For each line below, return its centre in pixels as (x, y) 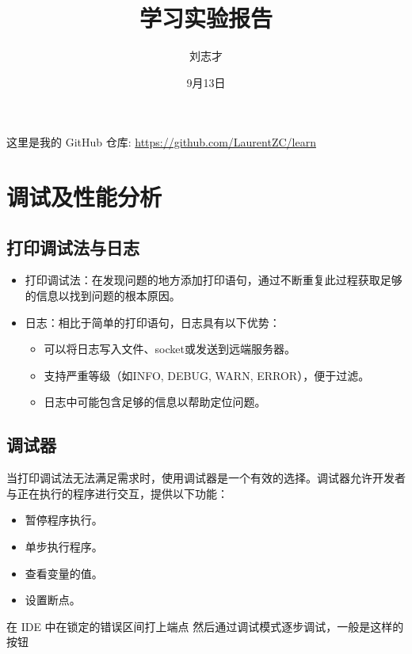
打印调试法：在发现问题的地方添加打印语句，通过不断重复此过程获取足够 (214, 280)
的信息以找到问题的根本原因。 (103, 296)
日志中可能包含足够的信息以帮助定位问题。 (155, 402)
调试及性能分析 (84, 197)
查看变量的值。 (64, 573)
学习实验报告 (206, 18)
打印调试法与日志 (73, 247)
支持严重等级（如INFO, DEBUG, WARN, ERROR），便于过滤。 (207, 375)
